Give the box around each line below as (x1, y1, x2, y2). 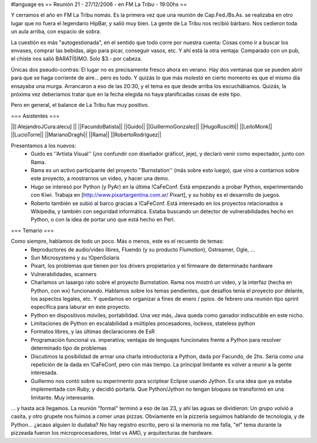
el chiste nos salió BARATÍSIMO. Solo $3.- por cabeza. (11, 55, 143, 62)
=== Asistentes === (11, 112, 60, 119)
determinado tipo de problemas (31, 344, 107, 352)
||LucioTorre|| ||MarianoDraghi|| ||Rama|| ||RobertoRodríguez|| (11, 131, 161, 138)
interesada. (31, 369, 58, 376)
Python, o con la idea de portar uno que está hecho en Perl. (31, 216, 176, 223)
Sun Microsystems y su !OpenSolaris (31, 254, 120, 261)
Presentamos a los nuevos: (11, 142, 76, 149)
